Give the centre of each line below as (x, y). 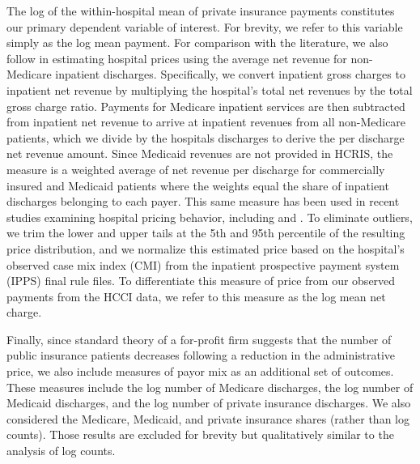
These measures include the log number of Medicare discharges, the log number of (210, 387)
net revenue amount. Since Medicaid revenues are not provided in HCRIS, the (200, 153)
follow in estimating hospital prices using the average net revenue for (177, 58)
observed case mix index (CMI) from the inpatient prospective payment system (203, 264)
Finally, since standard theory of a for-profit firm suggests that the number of (199, 339)
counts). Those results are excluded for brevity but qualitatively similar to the (200, 434)
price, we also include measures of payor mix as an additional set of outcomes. (200, 371)
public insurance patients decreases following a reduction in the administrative (201, 355)
